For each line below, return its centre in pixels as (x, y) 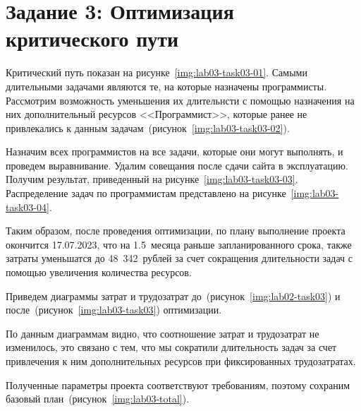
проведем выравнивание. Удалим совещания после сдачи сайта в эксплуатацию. (177, 165)
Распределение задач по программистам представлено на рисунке (146, 193)
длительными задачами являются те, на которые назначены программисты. (166, 86)
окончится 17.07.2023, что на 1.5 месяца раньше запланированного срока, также (179, 244)
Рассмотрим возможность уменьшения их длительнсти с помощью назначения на (180, 100)
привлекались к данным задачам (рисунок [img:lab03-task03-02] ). (148, 127)
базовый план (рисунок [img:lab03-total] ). (98, 399)
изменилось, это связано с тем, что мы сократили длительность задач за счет (171, 347)
